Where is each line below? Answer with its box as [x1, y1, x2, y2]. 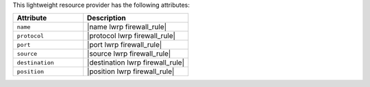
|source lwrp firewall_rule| [86, 49, 171, 58]
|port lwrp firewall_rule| [86, 40, 162, 50]
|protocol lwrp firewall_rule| [86, 31, 176, 41]
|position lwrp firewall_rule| [86, 67, 175, 76]
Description [86, 14, 126, 23]
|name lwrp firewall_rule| [86, 22, 167, 32]
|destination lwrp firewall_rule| [86, 58, 185, 67]
